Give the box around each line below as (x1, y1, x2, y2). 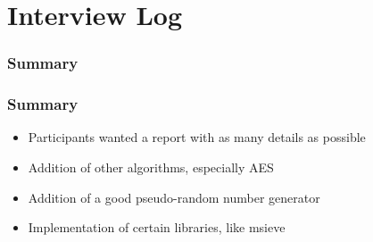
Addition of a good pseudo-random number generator (28, 188, 320, 206)
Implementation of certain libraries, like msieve (28, 218, 286, 237)
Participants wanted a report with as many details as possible (28, 128, 366, 146)
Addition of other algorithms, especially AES (28, 158, 274, 177)
